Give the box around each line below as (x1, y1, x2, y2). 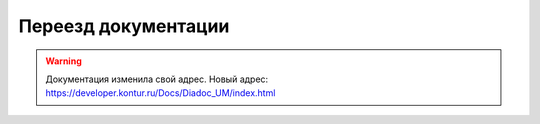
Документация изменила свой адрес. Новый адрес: (45, 73, 269, 85)
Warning (45, 55, 82, 67)
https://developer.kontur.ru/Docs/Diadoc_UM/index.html (45, 87, 276, 99)
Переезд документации (18, 15, 230, 37)
